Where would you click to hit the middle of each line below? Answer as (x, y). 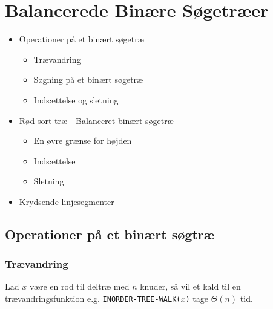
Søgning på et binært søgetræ (88, 80)
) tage (197, 298)
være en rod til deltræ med (79, 286)
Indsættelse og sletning (76, 99)
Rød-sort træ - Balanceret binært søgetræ (96, 120)
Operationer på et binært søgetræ (81, 39)
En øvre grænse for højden (83, 141)
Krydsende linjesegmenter (67, 201)
